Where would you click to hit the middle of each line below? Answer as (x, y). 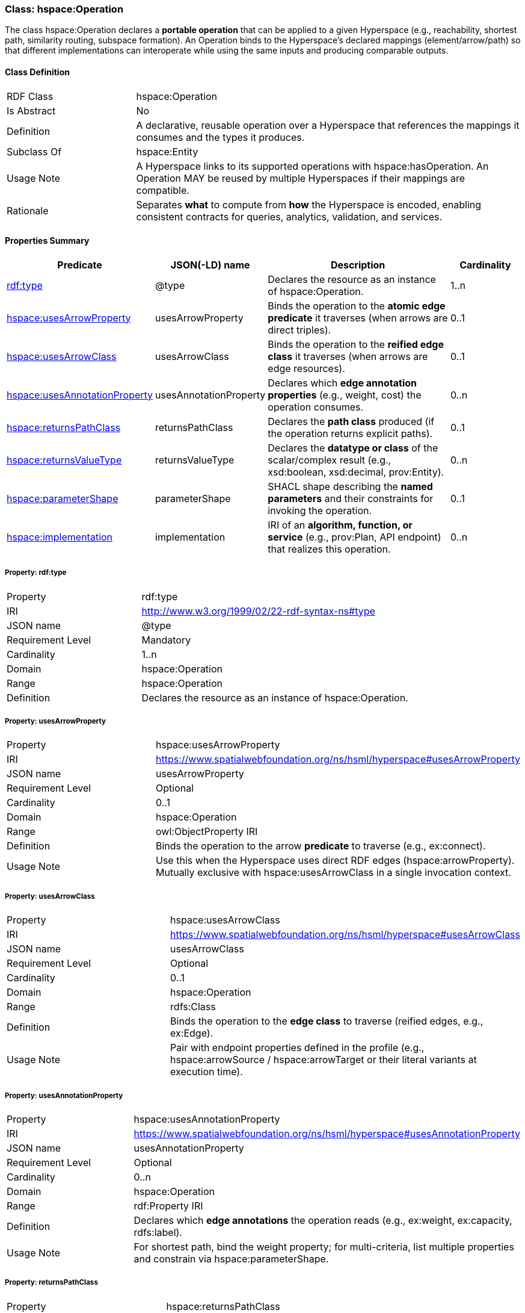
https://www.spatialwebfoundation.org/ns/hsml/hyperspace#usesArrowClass (345, 935)
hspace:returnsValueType (64, 460)
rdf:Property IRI (168, 1206)
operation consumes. (316, 407)
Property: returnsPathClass (51, 1283)
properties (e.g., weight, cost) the (345, 395)
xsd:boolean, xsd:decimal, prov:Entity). (356, 472)
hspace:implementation (60, 537)
